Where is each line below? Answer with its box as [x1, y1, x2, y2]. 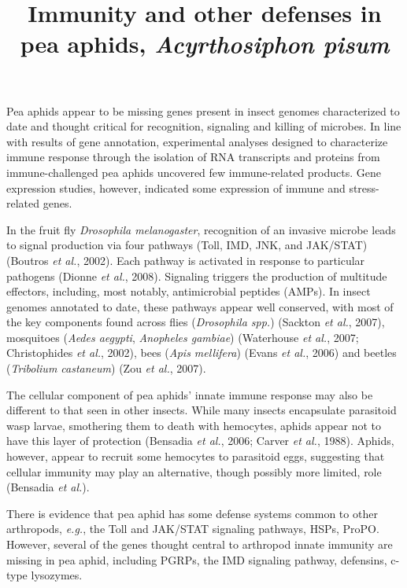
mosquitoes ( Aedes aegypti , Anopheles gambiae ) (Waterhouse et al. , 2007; [6, 329, 359, 345]
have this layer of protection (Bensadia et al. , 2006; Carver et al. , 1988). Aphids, [6, 432, 394, 449]
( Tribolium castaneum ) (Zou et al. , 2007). [6, 360, 206, 377]
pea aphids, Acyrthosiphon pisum [20, 28, 390, 61]
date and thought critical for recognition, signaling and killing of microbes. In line [6, 118, 401, 134]
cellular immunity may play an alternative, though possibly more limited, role [6, 463, 382, 480]
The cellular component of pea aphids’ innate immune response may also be [6, 386, 373, 402]
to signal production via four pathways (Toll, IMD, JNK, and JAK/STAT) [6, 237, 368, 253]
